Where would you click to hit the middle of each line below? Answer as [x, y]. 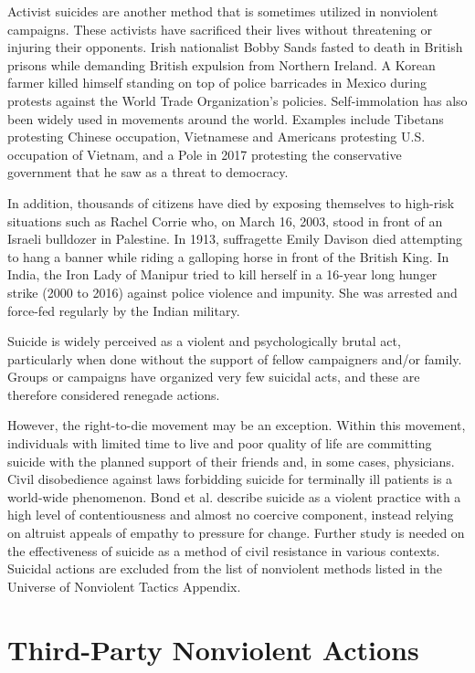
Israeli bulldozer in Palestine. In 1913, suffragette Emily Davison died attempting [235, 239]
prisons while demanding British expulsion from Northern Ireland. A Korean [222, 64]
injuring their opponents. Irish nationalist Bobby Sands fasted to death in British [235, 47]
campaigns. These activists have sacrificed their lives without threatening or [220, 29]
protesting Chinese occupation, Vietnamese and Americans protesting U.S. [216, 137]
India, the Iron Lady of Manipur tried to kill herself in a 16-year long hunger [222, 274]
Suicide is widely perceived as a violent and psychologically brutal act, [204, 341]
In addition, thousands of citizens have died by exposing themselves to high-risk [231, 202]
